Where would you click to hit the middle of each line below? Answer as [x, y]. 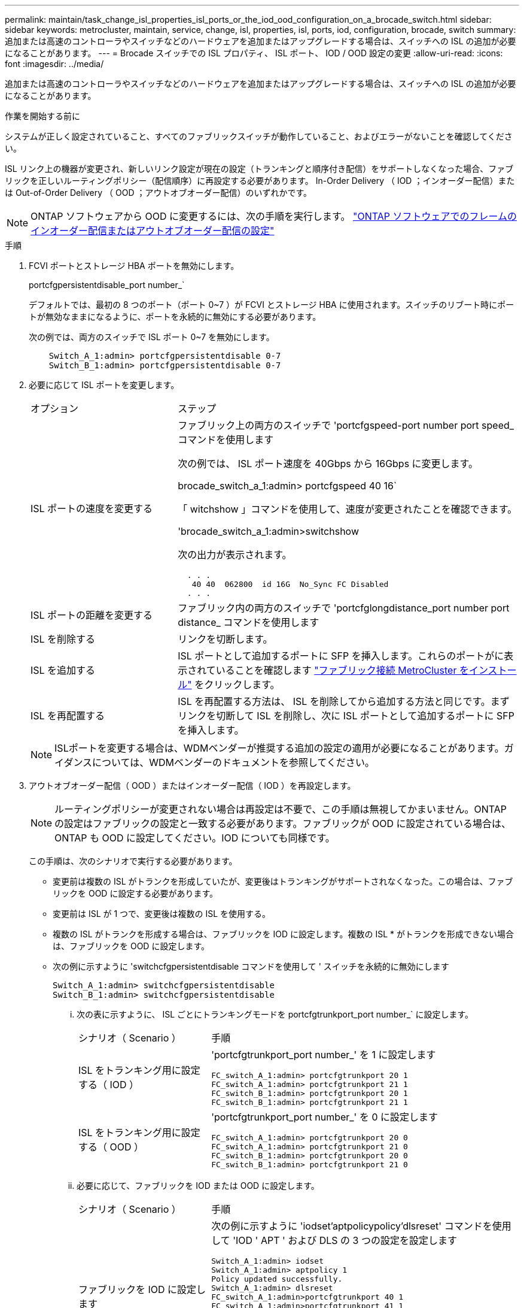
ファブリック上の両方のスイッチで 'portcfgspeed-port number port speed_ [346, 425]
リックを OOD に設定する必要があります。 [135, 893]
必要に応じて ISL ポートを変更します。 [104, 385]
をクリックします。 [237, 685]
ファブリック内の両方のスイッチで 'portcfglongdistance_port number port [344, 608]
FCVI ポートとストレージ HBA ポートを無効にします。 [134, 266]
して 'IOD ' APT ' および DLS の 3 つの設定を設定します [334, 1240]
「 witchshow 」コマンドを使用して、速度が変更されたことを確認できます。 [348, 509]
